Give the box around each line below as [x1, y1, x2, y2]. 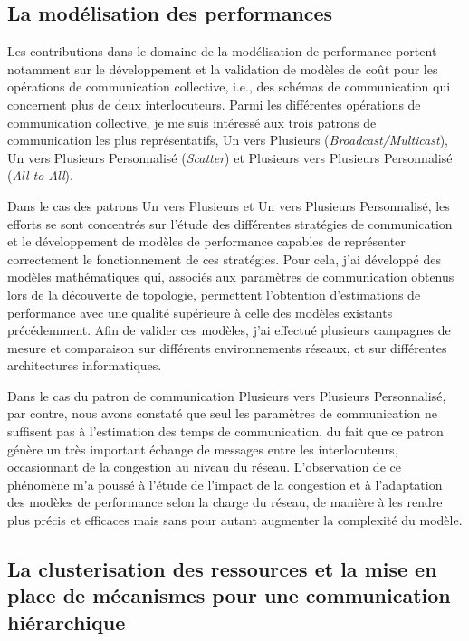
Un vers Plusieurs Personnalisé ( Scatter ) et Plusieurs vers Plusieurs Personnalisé [7, 148, 453, 167]
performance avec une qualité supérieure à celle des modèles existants [7, 302, 393, 321]
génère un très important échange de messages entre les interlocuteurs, [7, 439, 398, 458]
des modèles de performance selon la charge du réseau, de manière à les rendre [7, 493, 443, 512]
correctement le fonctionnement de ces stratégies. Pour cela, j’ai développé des [7, 249, 441, 268]
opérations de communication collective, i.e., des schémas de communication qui [7, 77, 451, 96]
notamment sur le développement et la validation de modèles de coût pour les [7, 59, 438, 78]
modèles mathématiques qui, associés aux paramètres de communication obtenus [7, 267, 455, 286]
